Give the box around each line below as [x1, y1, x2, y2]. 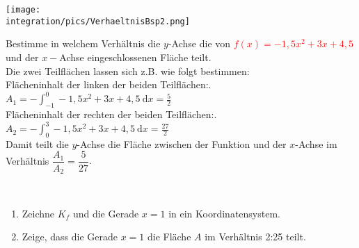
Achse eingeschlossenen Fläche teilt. [59, 49, 212, 64]
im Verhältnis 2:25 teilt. [205, 229, 306, 244]
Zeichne [22, 206, 55, 220]
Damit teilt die [6, 136, 69, 151]
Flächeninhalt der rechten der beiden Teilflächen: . [6, 106, 217, 121]
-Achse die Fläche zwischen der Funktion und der [77, 136, 287, 151]
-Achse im [295, 136, 337, 151]
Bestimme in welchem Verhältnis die [6, 36, 161, 51]
